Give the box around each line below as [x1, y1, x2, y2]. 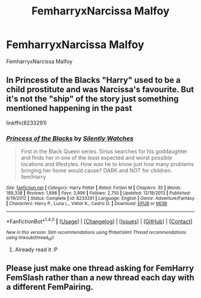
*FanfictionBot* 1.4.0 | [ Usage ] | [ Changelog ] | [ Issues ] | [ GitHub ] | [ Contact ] [6, 217, 193, 225]
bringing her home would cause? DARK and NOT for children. [20, 167, 172, 174]
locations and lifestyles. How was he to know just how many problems [20, 161, 194, 168]
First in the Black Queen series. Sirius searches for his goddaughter [20, 148, 188, 155]
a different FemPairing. [6, 282, 94, 292]
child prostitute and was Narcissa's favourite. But [6, 85, 194, 95]
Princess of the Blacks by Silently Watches [6, 134, 133, 142]
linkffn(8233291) [6, 119, 47, 127]
